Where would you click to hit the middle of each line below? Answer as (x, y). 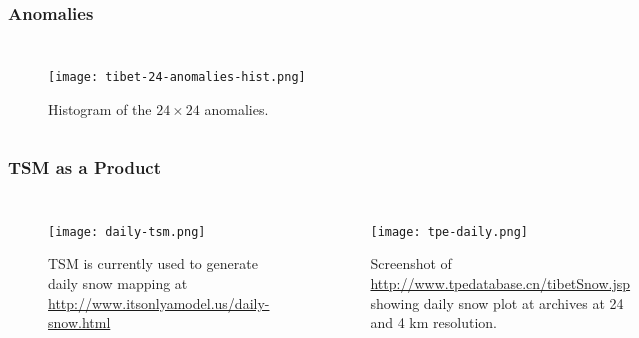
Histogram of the (100, 108)
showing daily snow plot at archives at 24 (497, 302)
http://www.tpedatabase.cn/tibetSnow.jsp (500, 282)
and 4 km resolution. (433, 322)
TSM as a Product (85, 167)
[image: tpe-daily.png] (449, 231)
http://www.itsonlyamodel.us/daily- (159, 302)
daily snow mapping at (118, 282)
